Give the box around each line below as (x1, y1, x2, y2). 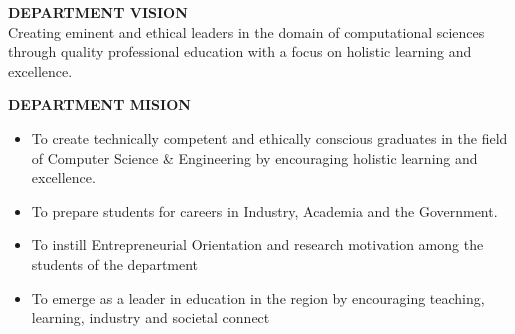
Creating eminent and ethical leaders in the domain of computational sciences (8, 21, 485, 42)
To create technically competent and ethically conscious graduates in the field (31, 127, 508, 148)
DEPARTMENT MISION (8, 94, 191, 115)
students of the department (31, 253, 199, 274)
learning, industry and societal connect (31, 307, 270, 328)
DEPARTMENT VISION (8, 2, 188, 22)
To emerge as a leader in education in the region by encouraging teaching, (31, 287, 485, 308)
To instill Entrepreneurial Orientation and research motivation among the (31, 234, 484, 255)
